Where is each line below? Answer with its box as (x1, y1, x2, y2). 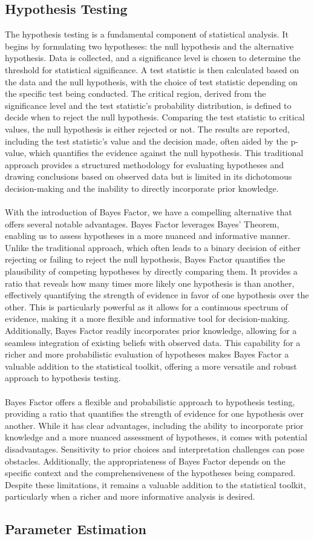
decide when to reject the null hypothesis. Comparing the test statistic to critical (5, 111, 305, 123)
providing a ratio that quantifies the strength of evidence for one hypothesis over (5, 407, 304, 420)
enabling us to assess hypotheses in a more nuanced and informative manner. (5, 229, 290, 242)
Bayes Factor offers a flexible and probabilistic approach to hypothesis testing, (5, 395, 295, 408)
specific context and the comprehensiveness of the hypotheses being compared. (5, 466, 296, 479)
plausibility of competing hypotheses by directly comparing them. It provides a (5, 265, 298, 278)
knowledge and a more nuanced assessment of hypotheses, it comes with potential (5, 431, 307, 443)
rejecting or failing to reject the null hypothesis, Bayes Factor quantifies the (5, 253, 286, 266)
